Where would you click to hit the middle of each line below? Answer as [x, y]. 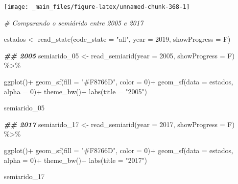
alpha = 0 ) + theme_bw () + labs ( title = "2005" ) [76, 91]
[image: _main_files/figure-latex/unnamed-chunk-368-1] [97, 7]
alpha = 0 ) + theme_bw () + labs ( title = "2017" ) [76, 160]
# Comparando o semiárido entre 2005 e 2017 [74, 22]
